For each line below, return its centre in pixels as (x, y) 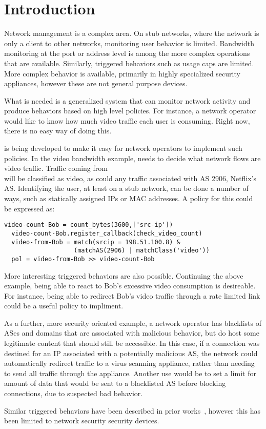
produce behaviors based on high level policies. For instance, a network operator (130, 111)
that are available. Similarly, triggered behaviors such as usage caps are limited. (129, 63)
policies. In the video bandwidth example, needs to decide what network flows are (132, 158)
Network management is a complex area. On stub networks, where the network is (132, 33)
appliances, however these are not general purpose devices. (96, 83)
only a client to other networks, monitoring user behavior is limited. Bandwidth (129, 43)
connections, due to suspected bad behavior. (74, 393)
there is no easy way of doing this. (58, 131)
